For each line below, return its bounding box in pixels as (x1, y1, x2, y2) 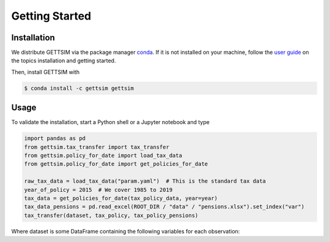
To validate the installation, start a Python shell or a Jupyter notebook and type (11, 119, 210, 126)
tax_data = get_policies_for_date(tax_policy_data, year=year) (24, 195, 218, 202)
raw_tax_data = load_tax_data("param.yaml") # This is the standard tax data (24, 178, 266, 185)
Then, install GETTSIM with (11, 68, 79, 76)
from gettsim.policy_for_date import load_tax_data (24, 152, 183, 159)
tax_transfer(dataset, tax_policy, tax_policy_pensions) (24, 211, 199, 219)
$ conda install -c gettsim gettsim (24, 84, 134, 92)
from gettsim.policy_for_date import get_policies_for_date (24, 161, 208, 167)
